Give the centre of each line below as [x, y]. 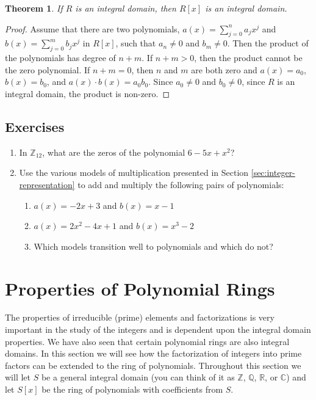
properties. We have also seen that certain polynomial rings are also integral [147, 341]
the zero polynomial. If [48, 69]
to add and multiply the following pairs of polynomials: [181, 184]
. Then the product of [268, 43]
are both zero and [224, 69]
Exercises [35, 126]
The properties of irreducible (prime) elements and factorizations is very [140, 317]
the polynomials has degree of [60, 58]
